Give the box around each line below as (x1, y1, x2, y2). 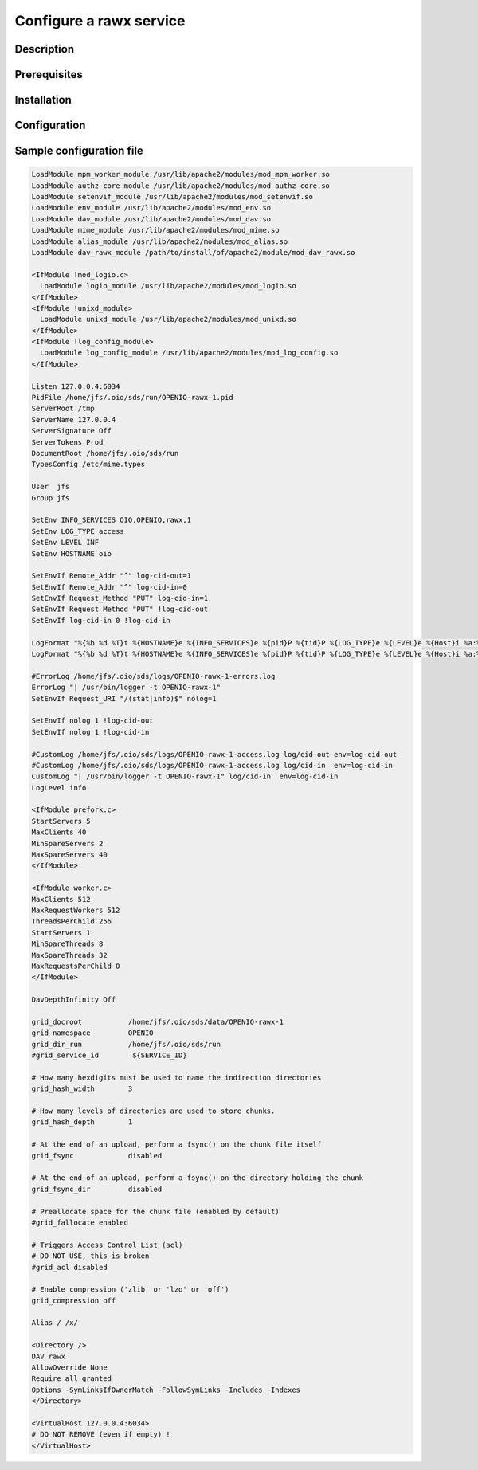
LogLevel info (31, 783, 87, 792)
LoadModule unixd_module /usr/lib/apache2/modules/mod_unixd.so (40, 315, 296, 324)
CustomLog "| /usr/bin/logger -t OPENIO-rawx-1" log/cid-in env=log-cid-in (31, 772, 339, 781)
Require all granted (31, 1374, 112, 1383)
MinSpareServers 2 (31, 839, 104, 848)
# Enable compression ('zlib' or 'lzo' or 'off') (31, 1285, 229, 1294)
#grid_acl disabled (31, 1263, 108, 1272)
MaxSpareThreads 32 (31, 951, 108, 959)
